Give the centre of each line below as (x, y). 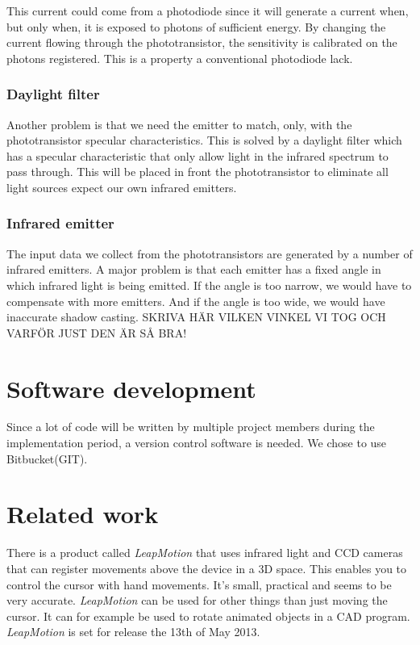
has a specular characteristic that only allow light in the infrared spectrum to (198, 155)
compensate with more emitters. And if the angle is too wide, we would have (196, 301)
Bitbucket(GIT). (47, 458)
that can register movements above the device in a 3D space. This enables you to (207, 568)
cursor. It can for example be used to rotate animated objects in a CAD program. (208, 616)
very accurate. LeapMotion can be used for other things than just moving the (197, 600)
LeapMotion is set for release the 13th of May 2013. (133, 632)
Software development (131, 388)
